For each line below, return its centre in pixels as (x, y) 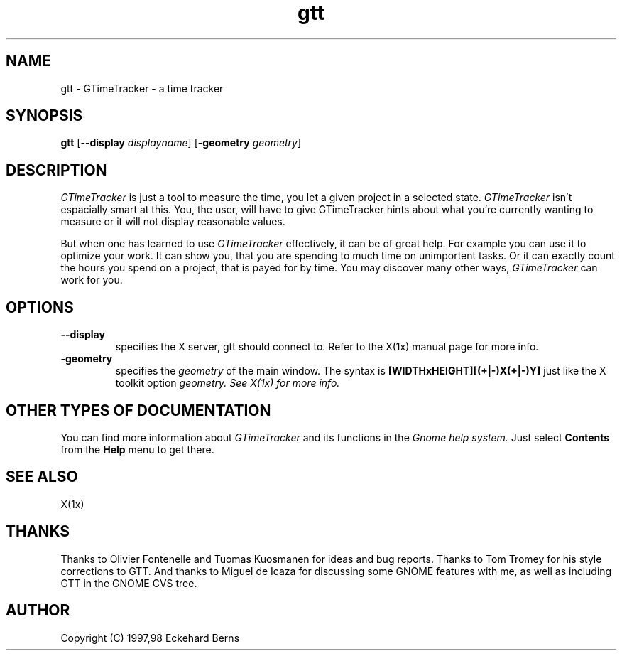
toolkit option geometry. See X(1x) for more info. (228, 383)
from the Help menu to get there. (137, 449)
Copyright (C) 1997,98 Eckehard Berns (150, 638)
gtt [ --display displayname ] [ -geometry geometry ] (181, 143)
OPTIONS (40, 307)
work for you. (92, 280)
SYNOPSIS (44, 116)
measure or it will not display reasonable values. (173, 222)
